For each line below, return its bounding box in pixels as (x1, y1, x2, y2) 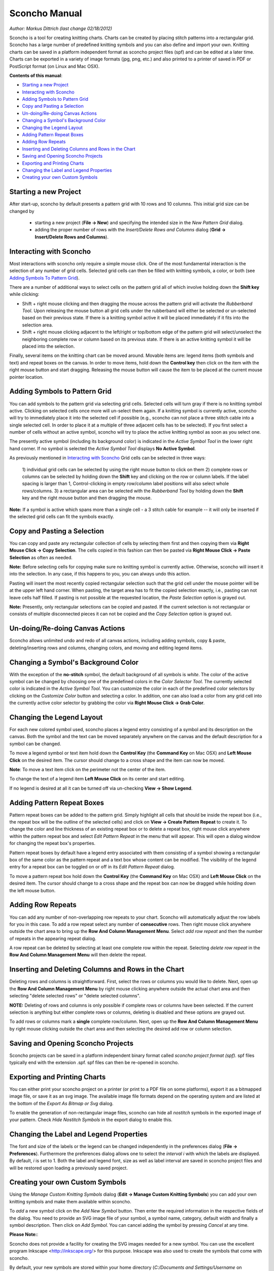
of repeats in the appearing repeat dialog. (9, 935, 96, 942)
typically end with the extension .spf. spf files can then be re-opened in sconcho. (9, 1060, 179, 1066)
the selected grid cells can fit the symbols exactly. (9, 513, 114, 520)
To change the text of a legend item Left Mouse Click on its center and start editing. (9, 776, 185, 782)
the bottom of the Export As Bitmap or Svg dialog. (9, 1100, 114, 1106)
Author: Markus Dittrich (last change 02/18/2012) (9, 25, 113, 32)
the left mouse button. (9, 887, 56, 893)
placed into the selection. (22, 343, 75, 349)
